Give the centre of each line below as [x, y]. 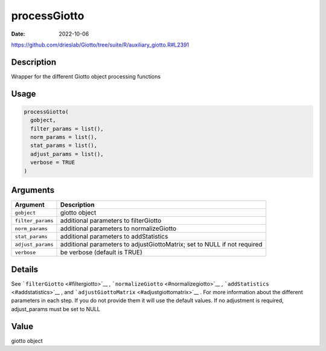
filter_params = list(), [67, 129]
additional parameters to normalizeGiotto [118, 228]
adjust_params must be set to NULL [56, 309]
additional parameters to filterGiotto [111, 221]
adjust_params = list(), [67, 154]
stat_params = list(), [64, 146]
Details [25, 269]
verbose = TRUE [53, 163]
